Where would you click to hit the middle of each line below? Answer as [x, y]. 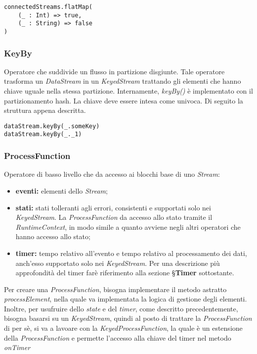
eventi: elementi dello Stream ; [62, 190]
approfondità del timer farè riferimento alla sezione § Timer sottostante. [125, 273]
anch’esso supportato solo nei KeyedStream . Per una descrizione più [118, 263]
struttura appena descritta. [45, 110]
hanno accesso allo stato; [53, 236]
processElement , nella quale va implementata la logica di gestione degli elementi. [126, 299]
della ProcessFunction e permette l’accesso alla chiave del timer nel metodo [118, 337]
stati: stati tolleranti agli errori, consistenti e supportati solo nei [113, 207]
